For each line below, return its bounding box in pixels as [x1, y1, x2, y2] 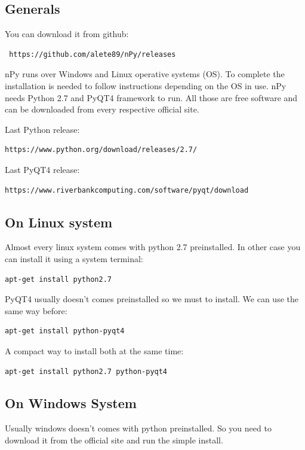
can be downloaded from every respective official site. [5, 103, 199, 115]
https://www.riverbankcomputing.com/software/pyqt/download [5, 186, 249, 194]
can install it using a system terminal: [5, 252, 143, 264]
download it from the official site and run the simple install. [5, 433, 223, 446]
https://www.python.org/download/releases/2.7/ [5, 145, 198, 154]
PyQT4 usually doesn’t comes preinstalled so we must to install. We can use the [5, 293, 298, 305]
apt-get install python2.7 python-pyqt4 [5, 367, 168, 376]
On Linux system [5, 212, 113, 231]
